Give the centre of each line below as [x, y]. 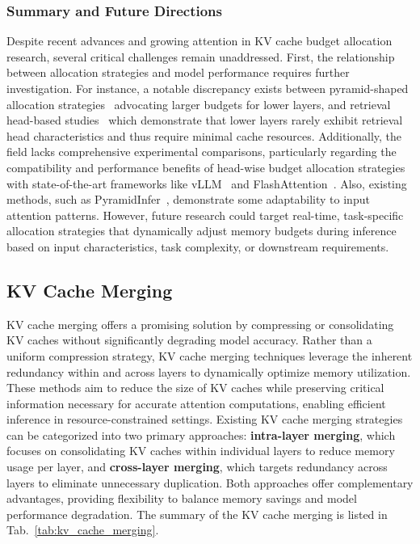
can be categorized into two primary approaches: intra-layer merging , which [201, 434]
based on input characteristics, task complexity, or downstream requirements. [198, 246]
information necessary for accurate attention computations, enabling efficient [196, 403]
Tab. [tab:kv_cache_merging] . [83, 530]
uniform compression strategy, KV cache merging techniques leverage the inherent [210, 355]
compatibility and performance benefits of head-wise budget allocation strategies [206, 167]
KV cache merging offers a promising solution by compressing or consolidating [200, 324]
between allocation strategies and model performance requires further [178, 72]
